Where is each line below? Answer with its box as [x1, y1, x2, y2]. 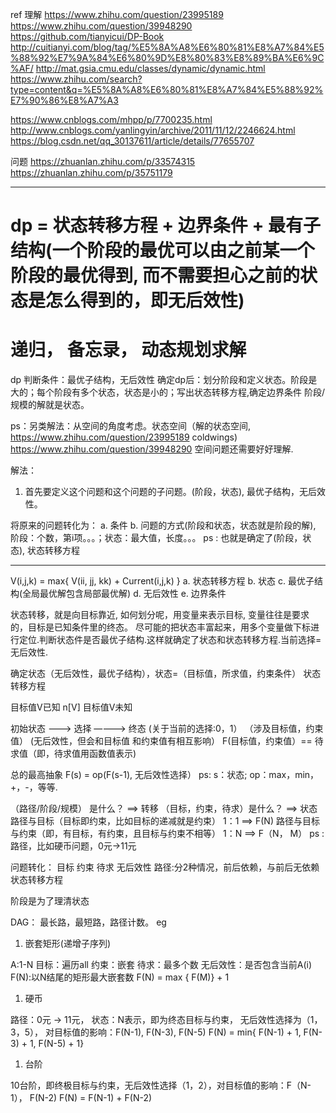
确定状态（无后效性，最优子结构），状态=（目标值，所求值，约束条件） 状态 [10, 668, 322, 680]
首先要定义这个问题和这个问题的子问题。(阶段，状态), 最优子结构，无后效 [24, 486, 326, 498]
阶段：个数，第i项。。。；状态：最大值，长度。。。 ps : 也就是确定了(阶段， [10, 532, 303, 544]
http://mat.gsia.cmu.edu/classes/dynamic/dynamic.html [35, 63, 266, 74]
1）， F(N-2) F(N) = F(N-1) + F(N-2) [10, 1092, 153, 1104]
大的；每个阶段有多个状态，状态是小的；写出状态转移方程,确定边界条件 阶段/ [10, 386, 326, 398]
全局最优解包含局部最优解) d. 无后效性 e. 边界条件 [22, 588, 227, 600]
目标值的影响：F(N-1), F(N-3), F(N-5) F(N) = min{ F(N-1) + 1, [53, 1026, 302, 1038]
